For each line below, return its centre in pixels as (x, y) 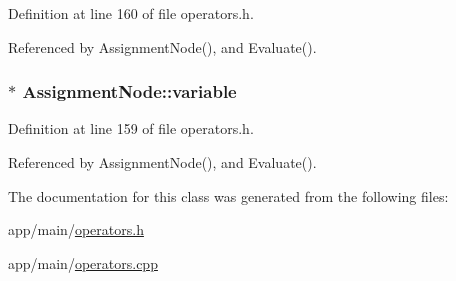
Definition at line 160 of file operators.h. (131, 13)
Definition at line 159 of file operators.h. (131, 128)
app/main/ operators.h (76, 229)
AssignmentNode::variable (129, 91)
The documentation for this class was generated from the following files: (228, 195)
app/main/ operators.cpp (83, 262)
